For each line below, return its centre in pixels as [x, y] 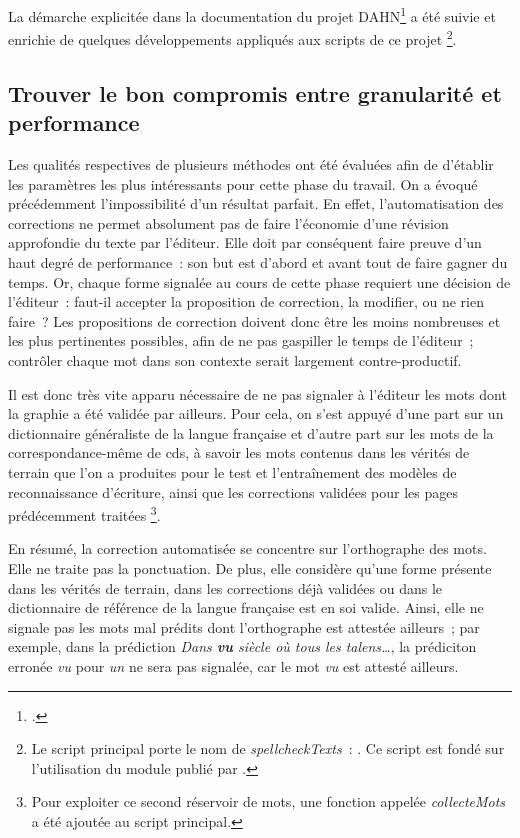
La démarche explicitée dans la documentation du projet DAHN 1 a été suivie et [252, 14]
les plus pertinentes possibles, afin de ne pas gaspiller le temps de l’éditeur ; [241, 340]
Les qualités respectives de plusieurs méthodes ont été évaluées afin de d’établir [251, 164]
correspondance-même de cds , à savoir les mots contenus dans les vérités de [239, 452]
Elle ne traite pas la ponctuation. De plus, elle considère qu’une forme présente [250, 568]
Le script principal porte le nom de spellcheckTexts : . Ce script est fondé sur [268, 748]
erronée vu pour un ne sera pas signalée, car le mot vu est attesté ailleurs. [233, 666]
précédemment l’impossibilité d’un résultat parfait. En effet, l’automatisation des [256, 203]
